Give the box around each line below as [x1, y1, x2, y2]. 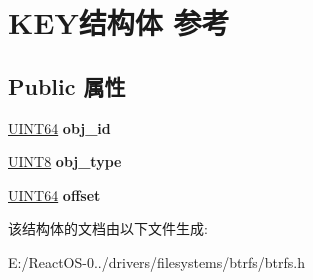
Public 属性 [8, 70, 126, 101]
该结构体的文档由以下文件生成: [8, 218, 208, 239]
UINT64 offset [8, 184, 101, 205]
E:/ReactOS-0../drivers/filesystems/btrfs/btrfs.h [8, 251, 305, 272]
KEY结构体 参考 [8, 2, 230, 43]
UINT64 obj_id [8, 117, 111, 138]
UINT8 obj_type [8, 151, 122, 172]
